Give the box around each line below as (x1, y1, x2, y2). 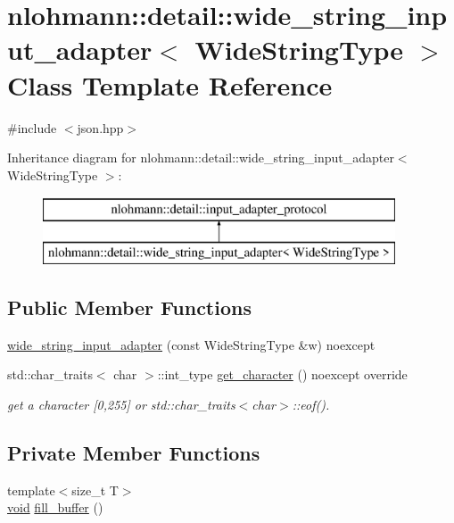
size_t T (71, 480, 119, 499)
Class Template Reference (7, 66, 333, 103)
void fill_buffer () (7, 498, 103, 517)
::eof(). (292, 394, 330, 413)
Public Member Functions (7, 293, 252, 320)
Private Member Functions (7, 438, 260, 466)
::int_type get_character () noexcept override (157, 365, 408, 384)
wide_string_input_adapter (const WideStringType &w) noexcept (7, 335, 376, 353)
